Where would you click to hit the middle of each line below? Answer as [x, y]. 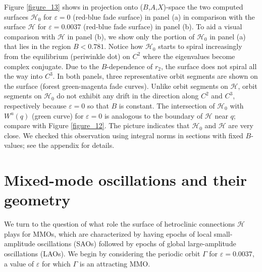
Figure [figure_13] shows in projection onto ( [74, 7]
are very [241, 125]
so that [98, 105]
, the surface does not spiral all [209, 66]
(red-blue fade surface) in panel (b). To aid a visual [163, 26]
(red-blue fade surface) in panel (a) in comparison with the [164, 16]
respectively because [35, 105]
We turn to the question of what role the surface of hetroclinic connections [120, 224]
